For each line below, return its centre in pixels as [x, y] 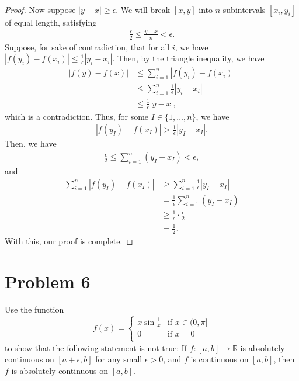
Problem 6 [48, 281]
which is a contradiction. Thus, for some [77, 116]
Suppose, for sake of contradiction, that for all [87, 46]
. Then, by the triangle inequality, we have [188, 58]
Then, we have [31, 143]
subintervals [244, 9]
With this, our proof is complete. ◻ [69, 241]
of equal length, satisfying [51, 22]
